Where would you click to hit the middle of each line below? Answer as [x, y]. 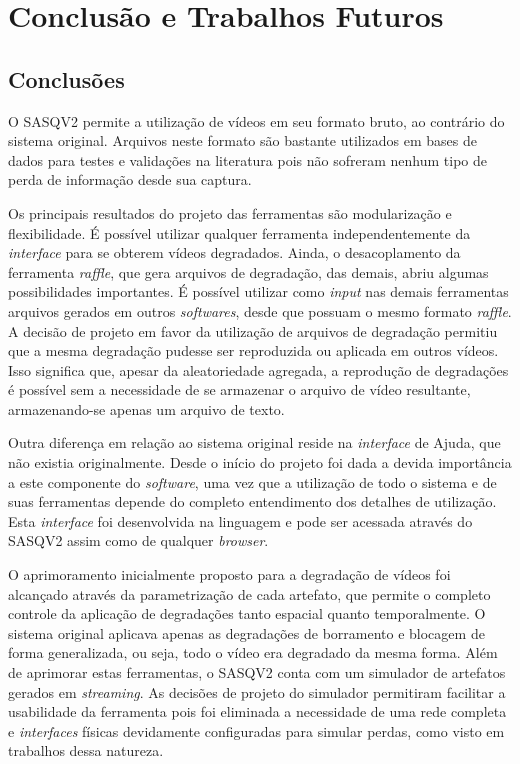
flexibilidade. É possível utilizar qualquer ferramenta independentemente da [239, 232]
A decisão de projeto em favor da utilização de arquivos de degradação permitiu [253, 330]
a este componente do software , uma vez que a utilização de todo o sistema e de [252, 481]
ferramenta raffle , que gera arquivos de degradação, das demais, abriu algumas [248, 271]
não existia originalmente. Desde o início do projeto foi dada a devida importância [260, 462]
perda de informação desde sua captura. [130, 179]
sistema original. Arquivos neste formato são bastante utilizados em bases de [242, 140]
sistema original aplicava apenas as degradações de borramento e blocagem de [246, 632]
